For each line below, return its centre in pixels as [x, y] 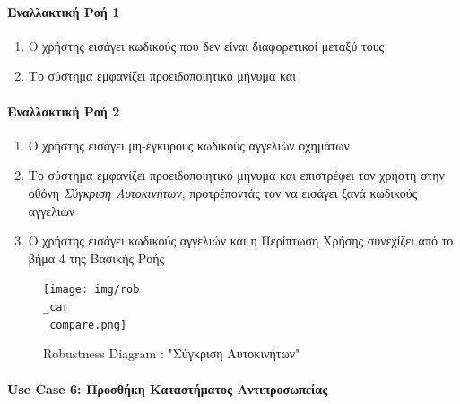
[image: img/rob [91, 290]
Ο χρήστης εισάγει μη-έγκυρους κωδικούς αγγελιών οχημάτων [189, 145]
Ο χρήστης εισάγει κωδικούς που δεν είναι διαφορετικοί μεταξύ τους [206, 45]
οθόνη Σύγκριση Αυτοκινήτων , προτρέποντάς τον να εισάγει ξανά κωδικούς [223, 192]
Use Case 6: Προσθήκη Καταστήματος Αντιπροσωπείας [168, 388]
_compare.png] [85, 325]
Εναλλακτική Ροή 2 [64, 111]
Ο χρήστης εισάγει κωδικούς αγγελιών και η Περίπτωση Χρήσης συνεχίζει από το [241, 241]
